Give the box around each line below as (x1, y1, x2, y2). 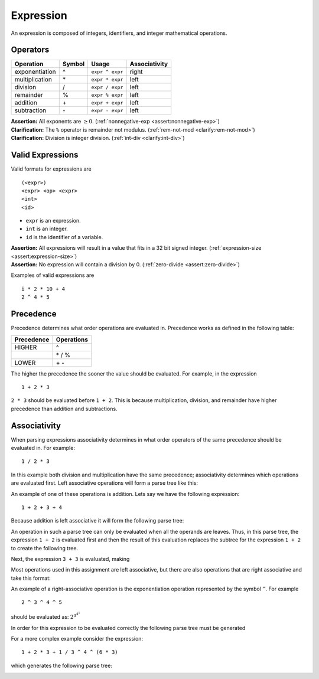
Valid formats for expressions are (11, 165, 92, 172)
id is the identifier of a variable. (25, 233, 103, 240)
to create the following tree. (11, 544, 79, 551)
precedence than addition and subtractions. (11, 405, 118, 412)
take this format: (11, 574, 51, 582)
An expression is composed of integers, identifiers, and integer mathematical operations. (11, 30, 227, 37)
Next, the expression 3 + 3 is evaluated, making (11, 555, 130, 562)
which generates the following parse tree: (11, 662, 112, 669)
